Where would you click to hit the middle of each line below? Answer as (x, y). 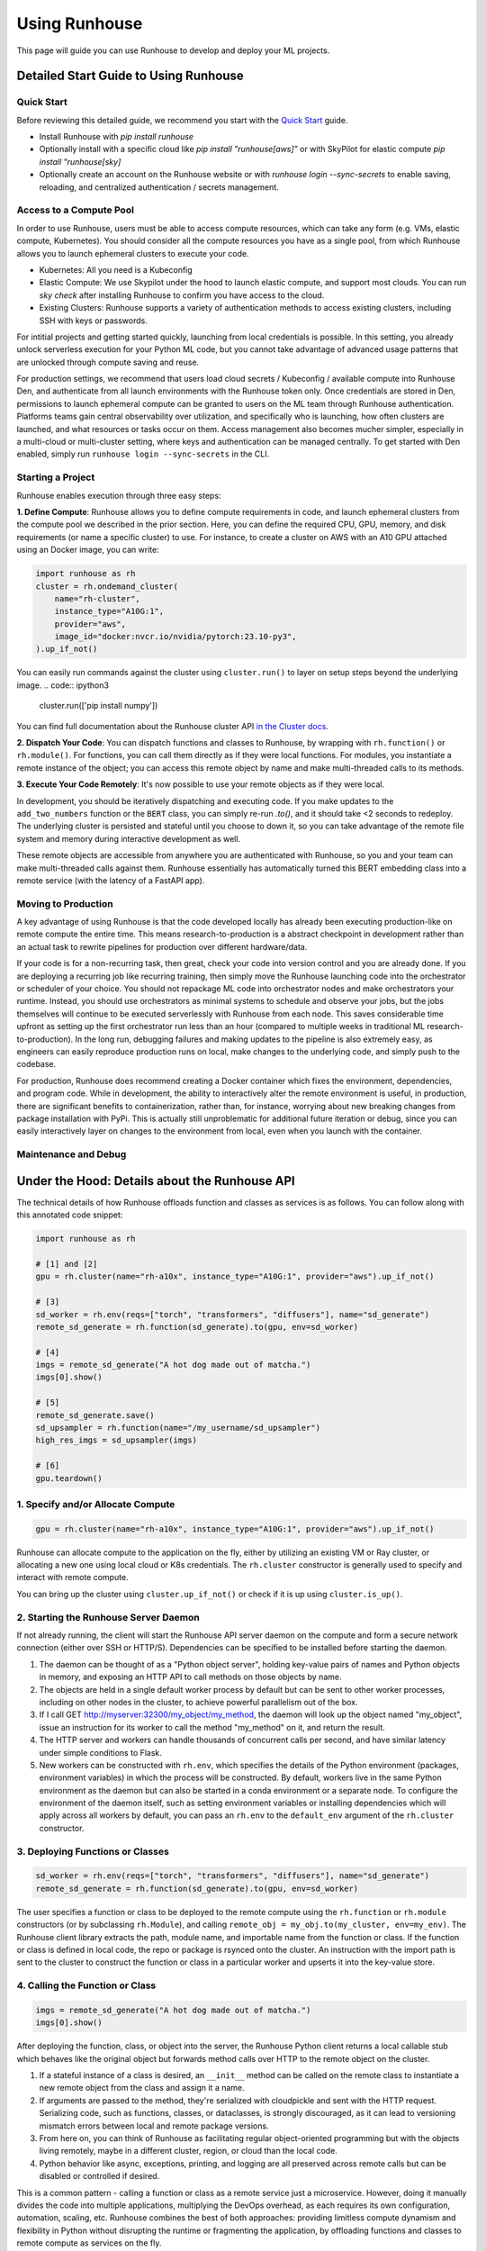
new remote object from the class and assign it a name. (142, 2088)
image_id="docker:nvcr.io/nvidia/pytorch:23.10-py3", (175, 637)
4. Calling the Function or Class (86, 1985)
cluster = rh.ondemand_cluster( (107, 586)
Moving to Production (65, 903)
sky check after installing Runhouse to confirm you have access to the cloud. (182, 295)
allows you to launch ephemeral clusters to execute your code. (133, 253)
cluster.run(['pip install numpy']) (99, 706)
